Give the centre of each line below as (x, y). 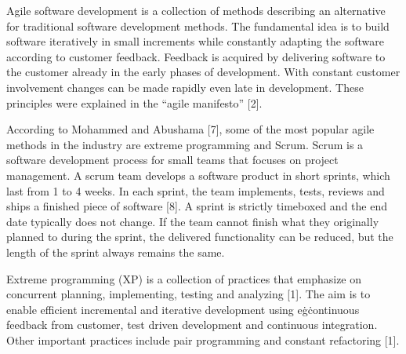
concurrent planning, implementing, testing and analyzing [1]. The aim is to (188, 294)
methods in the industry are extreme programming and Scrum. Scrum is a (185, 144)
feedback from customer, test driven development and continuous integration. (192, 325)
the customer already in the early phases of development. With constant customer (203, 72)
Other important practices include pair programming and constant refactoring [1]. (203, 339)
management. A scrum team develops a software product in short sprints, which (198, 175)
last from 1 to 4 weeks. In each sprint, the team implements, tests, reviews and (196, 190)
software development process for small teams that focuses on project (172, 160)
